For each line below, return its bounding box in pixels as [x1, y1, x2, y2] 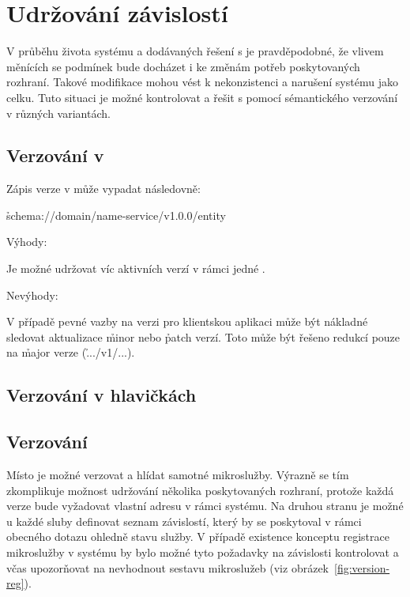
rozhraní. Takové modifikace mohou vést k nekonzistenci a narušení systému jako [6, 74, 398, 90]
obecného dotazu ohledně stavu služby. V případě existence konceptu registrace [6, 528, 389, 545]
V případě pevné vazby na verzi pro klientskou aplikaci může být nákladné [6, 313, 368, 330]
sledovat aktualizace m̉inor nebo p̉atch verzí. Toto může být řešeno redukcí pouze [6, 328, 401, 345]
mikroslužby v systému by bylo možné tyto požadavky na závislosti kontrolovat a [6, 544, 399, 560]
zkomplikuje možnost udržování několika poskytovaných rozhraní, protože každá [6, 482, 394, 498]
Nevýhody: [6, 286, 58, 303]
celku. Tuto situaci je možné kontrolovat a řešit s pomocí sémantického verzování [6, 89, 398, 105]
